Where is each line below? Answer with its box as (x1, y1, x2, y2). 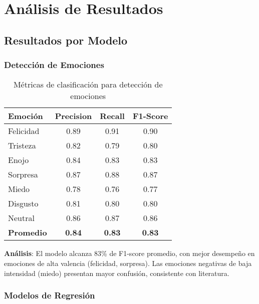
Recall (100, 110, 125, 122)
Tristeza (8, 139, 36, 151)
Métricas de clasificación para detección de (13, 78, 163, 90)
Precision (55, 110, 92, 122)
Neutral (8, 212, 35, 224)
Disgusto (8, 197, 39, 209)
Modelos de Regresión (4, 289, 95, 301)
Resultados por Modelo (4, 32, 128, 47)
